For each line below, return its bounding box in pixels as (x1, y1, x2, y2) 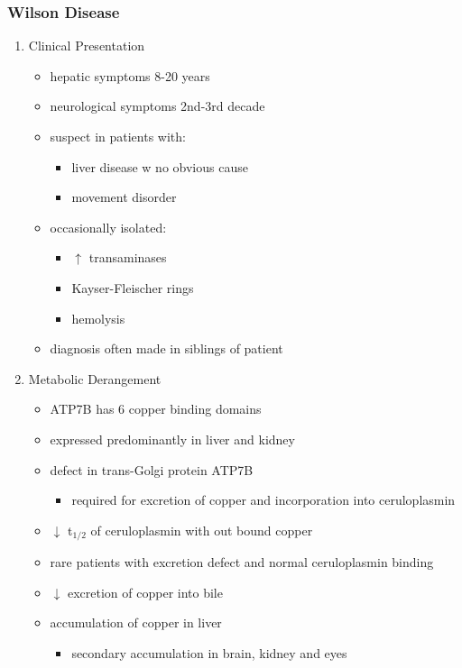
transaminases (88, 248, 167, 267)
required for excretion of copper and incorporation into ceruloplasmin (71, 490, 456, 509)
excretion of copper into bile (67, 582, 223, 601)
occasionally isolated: (50, 217, 167, 236)
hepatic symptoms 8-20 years (50, 66, 210, 85)
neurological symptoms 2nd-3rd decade (50, 96, 265, 115)
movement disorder (71, 188, 177, 206)
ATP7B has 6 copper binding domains (50, 399, 262, 418)
